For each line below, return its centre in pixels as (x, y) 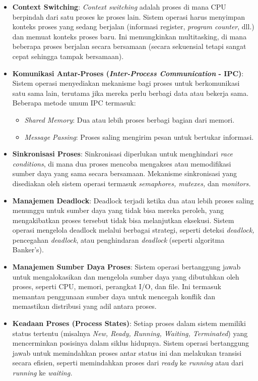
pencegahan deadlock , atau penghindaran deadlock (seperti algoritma (118, 239)
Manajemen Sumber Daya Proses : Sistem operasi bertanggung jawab (126, 267)
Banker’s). (28, 250)
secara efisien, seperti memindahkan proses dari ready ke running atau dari (128, 363)
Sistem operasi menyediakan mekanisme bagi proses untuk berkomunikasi (126, 83)
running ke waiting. (42, 372)
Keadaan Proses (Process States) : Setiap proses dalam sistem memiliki (129, 323)
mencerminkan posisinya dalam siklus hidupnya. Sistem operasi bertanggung (131, 343)
